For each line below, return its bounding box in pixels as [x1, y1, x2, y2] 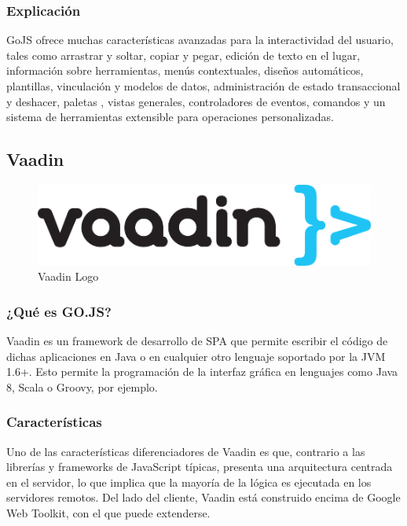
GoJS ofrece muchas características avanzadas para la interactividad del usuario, [6, 31, 394, 48]
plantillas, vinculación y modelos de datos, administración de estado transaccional [6, 78, 401, 94]
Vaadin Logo [38, 268, 99, 285]
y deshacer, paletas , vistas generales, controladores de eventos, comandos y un [6, 93, 386, 109]
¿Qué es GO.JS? [6, 301, 112, 321]
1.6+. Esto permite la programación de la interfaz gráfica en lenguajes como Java [6, 363, 398, 380]
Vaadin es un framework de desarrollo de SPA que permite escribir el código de [6, 333, 388, 349]
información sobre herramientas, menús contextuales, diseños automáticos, [6, 62, 364, 79]
